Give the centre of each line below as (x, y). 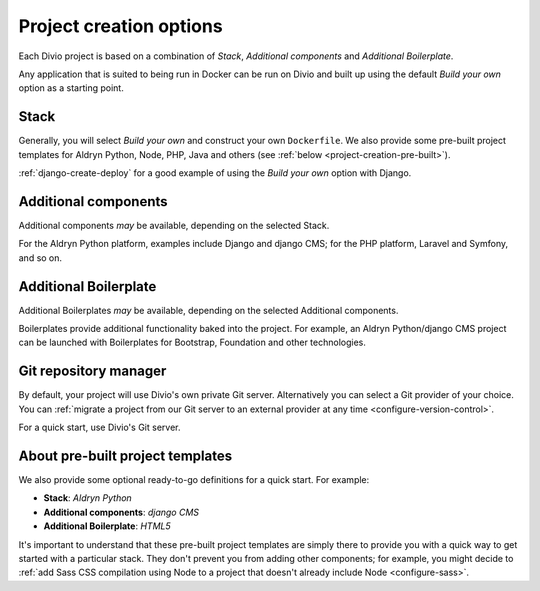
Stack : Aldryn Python (87, 498)
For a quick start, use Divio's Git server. (99, 427)
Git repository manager (92, 371)
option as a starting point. (71, 88)
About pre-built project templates (125, 455)
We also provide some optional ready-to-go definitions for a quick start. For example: (194, 479)
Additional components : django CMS (121, 512)
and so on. (40, 257)
